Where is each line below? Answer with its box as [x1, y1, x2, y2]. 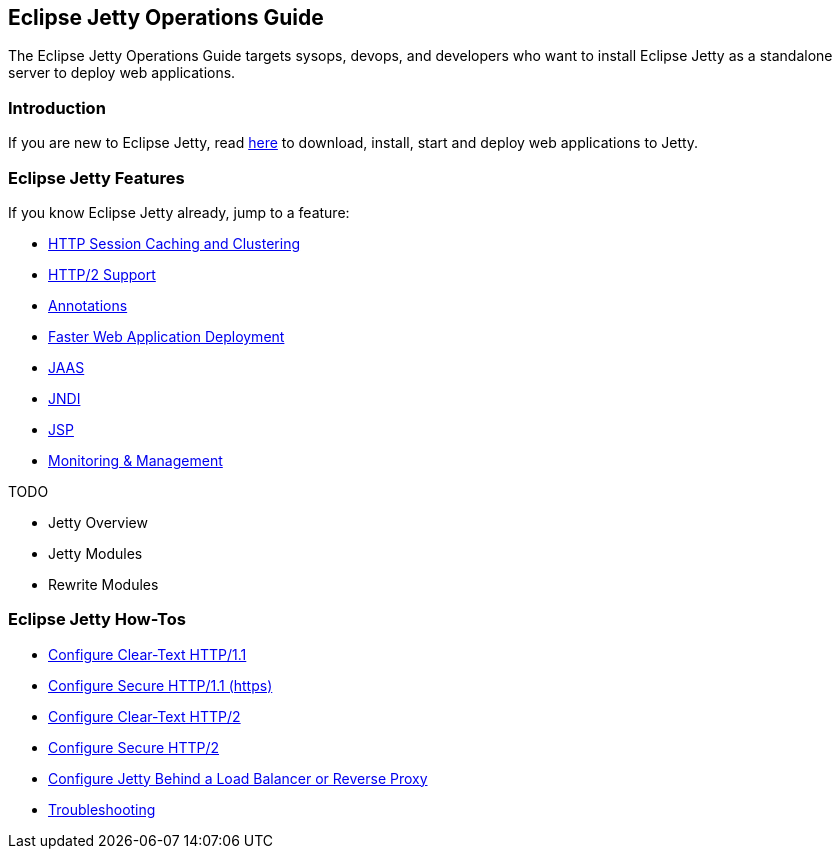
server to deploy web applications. [8, 64, 236, 82]
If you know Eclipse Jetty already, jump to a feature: [8, 203, 350, 221]
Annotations [48, 296, 128, 314]
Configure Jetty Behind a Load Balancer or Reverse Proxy [48, 769, 428, 787]
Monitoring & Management [48, 451, 223, 469]
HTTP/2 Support [48, 265, 156, 283]
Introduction [8, 97, 106, 118]
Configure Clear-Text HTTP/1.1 [48, 645, 247, 663]
